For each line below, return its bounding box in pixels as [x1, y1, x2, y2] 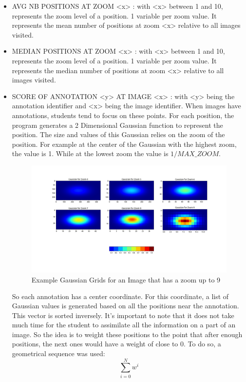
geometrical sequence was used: [12, 348, 105, 359]
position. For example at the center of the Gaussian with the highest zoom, [12, 139, 237, 149]
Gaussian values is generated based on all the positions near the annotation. [12, 301, 239, 311]
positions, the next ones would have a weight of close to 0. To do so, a [12, 339, 221, 349]
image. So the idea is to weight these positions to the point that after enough [12, 329, 243, 339]
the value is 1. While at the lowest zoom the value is [12, 148, 169, 159]
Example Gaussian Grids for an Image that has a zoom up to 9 [31, 274, 221, 284]
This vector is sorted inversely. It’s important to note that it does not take [12, 310, 234, 320]
